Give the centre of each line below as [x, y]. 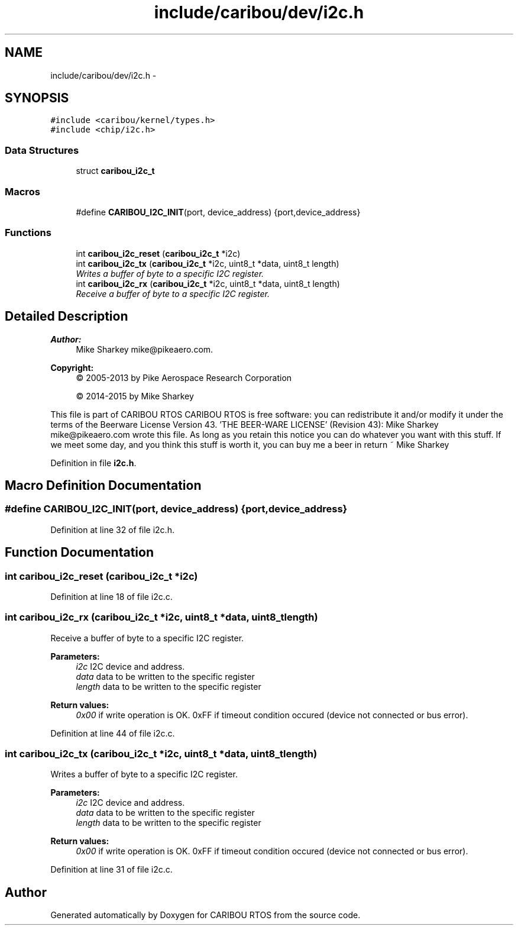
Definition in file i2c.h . [93, 463]
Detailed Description [67, 317]
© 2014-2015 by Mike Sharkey [135, 396]
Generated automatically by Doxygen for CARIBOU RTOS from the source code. [205, 915]
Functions [28, 233]
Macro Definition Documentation [103, 485]
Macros [22, 191]
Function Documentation [79, 553]
